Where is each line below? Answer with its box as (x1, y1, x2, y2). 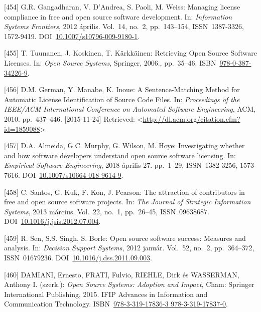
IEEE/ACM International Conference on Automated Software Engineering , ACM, (4, 104, 256, 114)
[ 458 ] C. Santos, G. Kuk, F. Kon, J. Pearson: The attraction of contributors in (4, 186, 245, 197)
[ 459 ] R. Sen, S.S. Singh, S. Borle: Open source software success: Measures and (4, 232, 246, 243)
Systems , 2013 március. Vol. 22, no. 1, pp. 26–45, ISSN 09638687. (4, 206, 209, 216)
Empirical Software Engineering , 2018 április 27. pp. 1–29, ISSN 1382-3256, (4, 160, 238, 170)
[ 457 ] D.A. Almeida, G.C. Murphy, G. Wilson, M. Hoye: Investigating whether (4, 140, 245, 151)
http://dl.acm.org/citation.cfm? (143, 113, 240, 124)
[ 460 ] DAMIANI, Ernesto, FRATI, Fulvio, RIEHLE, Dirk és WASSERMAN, (4, 269, 239, 279)
